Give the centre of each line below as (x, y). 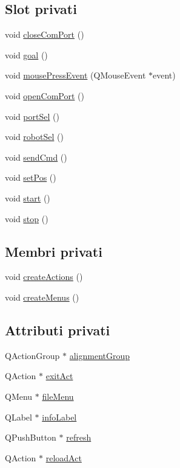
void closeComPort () (45, 34)
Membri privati (54, 251)
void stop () (27, 218)
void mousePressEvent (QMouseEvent (75, 75)
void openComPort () (45, 95)
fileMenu (58, 396)
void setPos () (31, 177)
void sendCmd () (36, 157)
